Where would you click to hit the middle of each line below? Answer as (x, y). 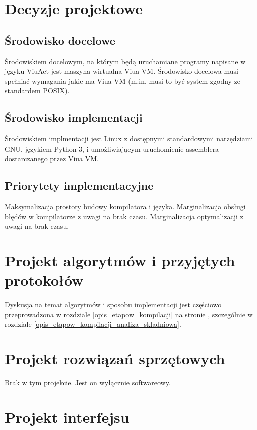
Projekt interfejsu (67, 417)
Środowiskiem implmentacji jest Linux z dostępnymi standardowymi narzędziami (129, 139)
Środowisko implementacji (74, 118)
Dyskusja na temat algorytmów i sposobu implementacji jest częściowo (113, 304)
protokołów (44, 280)
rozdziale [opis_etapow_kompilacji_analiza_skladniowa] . (93, 324)
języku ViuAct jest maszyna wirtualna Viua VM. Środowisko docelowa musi (121, 71)
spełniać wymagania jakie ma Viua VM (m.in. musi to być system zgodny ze (123, 81)
